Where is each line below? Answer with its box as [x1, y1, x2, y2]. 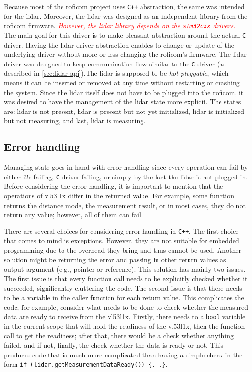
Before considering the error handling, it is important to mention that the [4, 181, 223, 191]
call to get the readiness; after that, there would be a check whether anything [4, 330, 234, 340]
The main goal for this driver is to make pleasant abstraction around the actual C [4, 30, 246, 40]
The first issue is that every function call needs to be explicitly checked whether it [4, 273, 248, 283]
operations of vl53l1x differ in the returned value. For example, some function [4, 191, 235, 201]
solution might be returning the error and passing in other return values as [4, 254, 226, 264]
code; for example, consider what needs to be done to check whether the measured [4, 302, 248, 312]
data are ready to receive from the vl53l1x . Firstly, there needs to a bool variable [4, 311, 246, 322]
